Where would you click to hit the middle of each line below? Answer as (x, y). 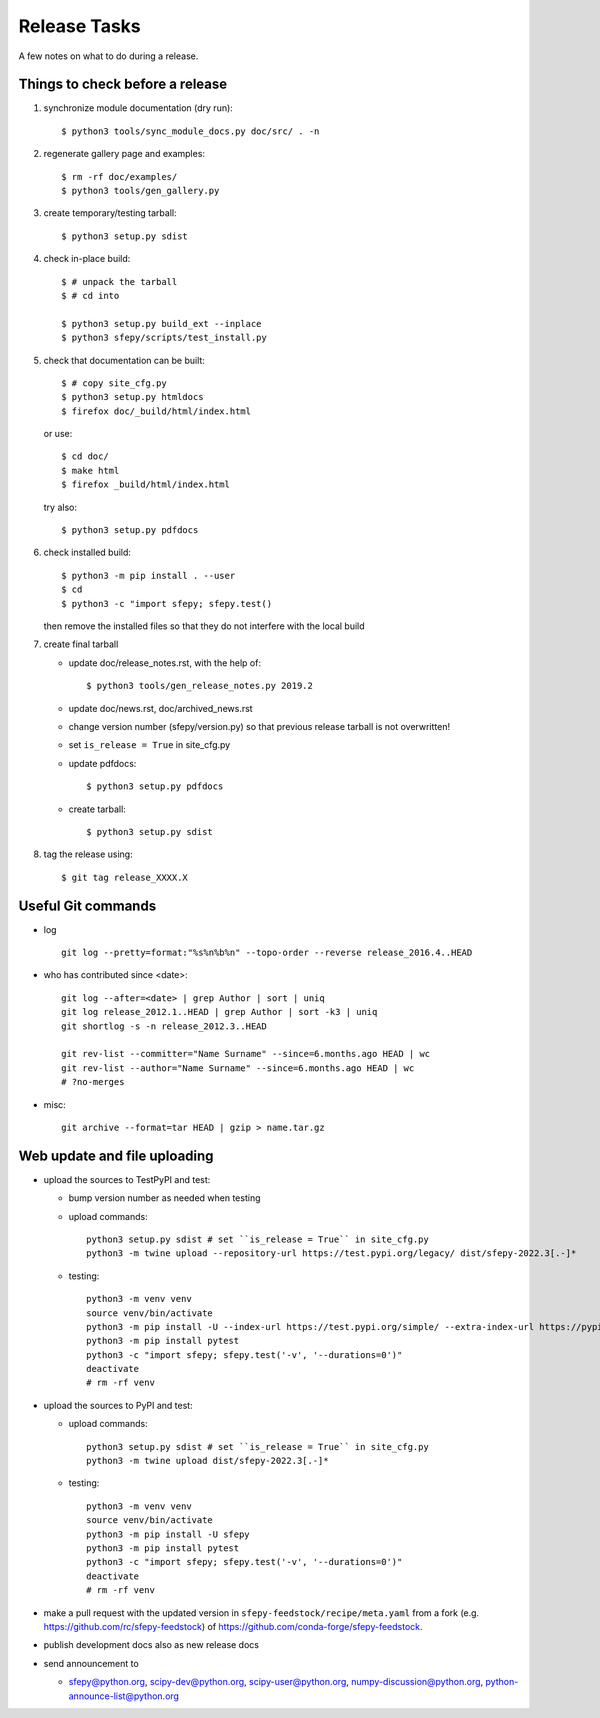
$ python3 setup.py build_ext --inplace (161, 323)
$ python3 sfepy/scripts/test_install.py (164, 338)
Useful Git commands (87, 905)
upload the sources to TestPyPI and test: (127, 1179)
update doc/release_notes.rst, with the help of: (165, 662)
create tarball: (97, 809)
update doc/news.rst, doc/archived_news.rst (161, 708)
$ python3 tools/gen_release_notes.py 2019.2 (200, 686)
